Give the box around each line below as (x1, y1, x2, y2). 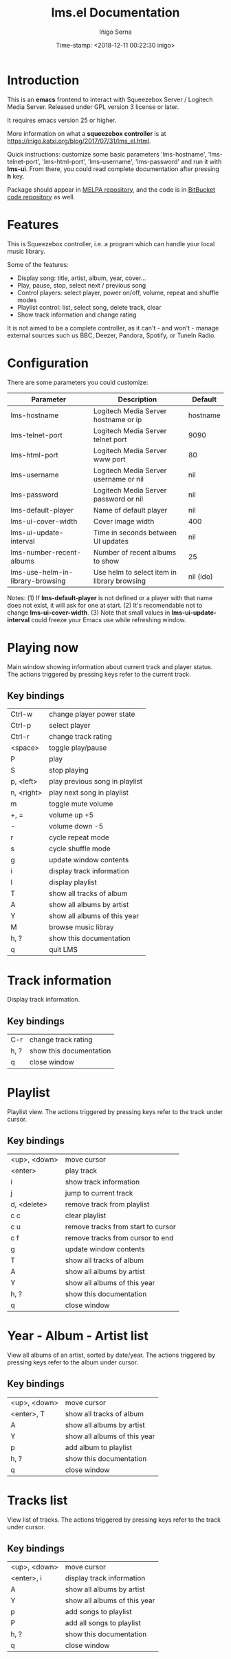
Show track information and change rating (16, 310, 137, 319)
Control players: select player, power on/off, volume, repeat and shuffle (16, 288, 219, 297)
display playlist (49, 877, 98, 887)
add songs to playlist (65, 1607, 132, 1617)
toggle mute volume (49, 799, 113, 808)
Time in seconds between (93, 528, 177, 537)
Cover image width (93, 516, 155, 526)
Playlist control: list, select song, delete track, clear (16, 303, 162, 311)
